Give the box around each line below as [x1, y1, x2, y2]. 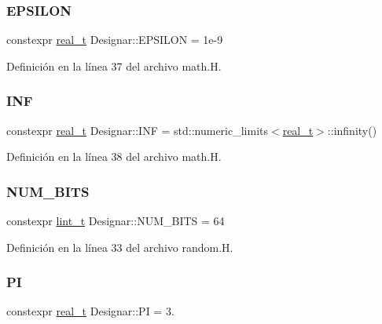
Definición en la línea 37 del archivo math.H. [6, 57, 222, 74]
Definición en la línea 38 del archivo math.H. [6, 148, 222, 165]
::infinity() [327, 122, 377, 138]
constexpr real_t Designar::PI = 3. [6, 303, 174, 319]
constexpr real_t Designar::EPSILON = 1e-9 [6, 31, 223, 48]
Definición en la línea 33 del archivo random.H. [6, 238, 233, 255]
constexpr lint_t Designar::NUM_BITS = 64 [6, 213, 225, 229]
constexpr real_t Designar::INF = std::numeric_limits [6, 122, 268, 138]
